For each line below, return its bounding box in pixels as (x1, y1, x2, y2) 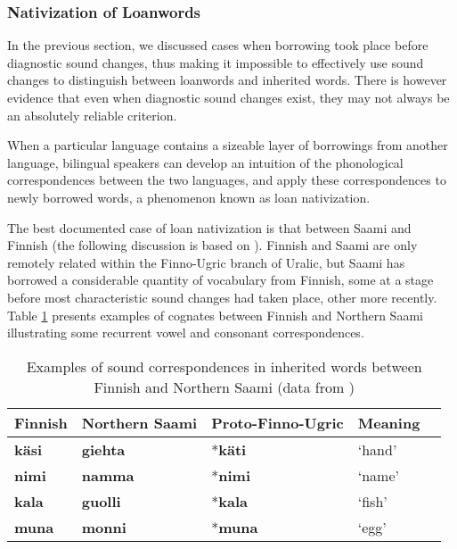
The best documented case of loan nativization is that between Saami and (7, 218, 412, 237)
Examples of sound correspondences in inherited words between (26, 355, 422, 377)
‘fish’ (357, 490, 388, 512)
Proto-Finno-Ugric (211, 412, 344, 433)
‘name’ (357, 464, 399, 486)
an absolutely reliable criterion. (7, 105, 177, 124)
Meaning (357, 412, 420, 433)
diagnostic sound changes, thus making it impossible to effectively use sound (7, 53, 424, 71)
